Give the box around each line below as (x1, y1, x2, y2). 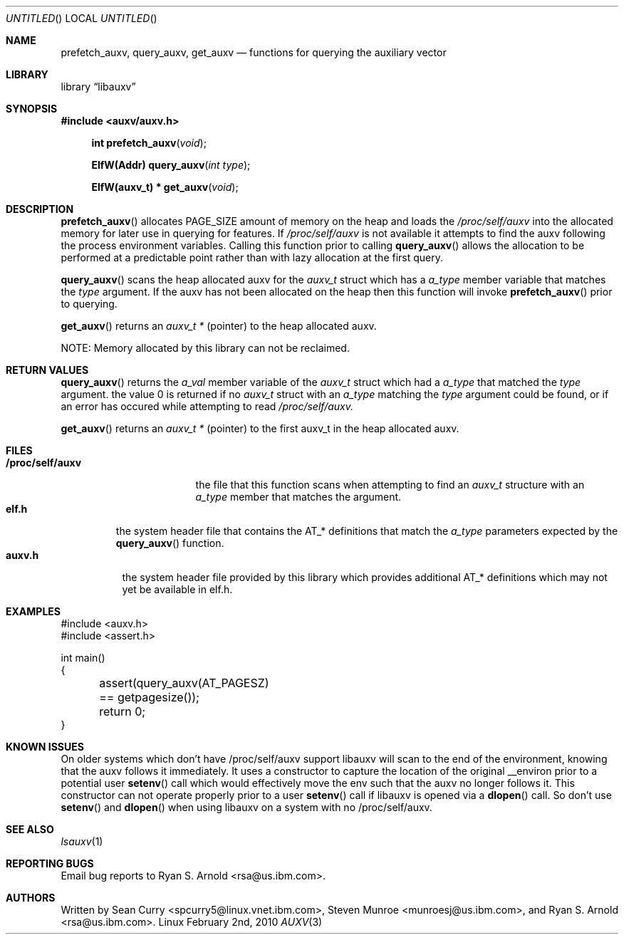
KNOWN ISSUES (6, 741, 84, 753)
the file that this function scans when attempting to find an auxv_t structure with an (195, 479, 585, 491)
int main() (61, 652, 105, 664)
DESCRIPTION (6, 203, 74, 215)
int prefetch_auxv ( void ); (91, 137, 207, 149)
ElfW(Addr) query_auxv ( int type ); (91, 159, 251, 171)
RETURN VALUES (6, 364, 89, 376)
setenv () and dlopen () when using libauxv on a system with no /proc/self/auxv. (61, 801, 432, 813)
